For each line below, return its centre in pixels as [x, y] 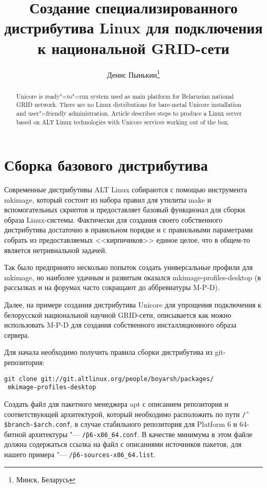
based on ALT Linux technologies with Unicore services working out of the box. [123, 122]
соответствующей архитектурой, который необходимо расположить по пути [122, 414]
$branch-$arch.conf [37, 425]
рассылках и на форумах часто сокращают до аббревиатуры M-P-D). [112, 287]
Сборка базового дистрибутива [106, 165]
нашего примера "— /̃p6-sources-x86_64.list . [80, 454]
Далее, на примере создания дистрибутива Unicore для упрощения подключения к [133, 305]
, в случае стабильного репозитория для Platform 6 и [154, 424]
